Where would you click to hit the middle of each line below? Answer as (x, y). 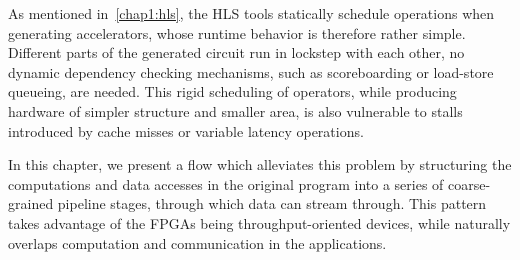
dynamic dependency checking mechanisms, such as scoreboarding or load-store (251, 71)
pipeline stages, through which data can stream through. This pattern (272, 203)
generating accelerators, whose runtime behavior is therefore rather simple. (237, 32)
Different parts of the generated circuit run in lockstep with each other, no (236, 52)
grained (31, 203)
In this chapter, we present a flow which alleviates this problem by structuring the (260, 164)
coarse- (469, 183)
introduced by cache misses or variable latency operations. (186, 130)
